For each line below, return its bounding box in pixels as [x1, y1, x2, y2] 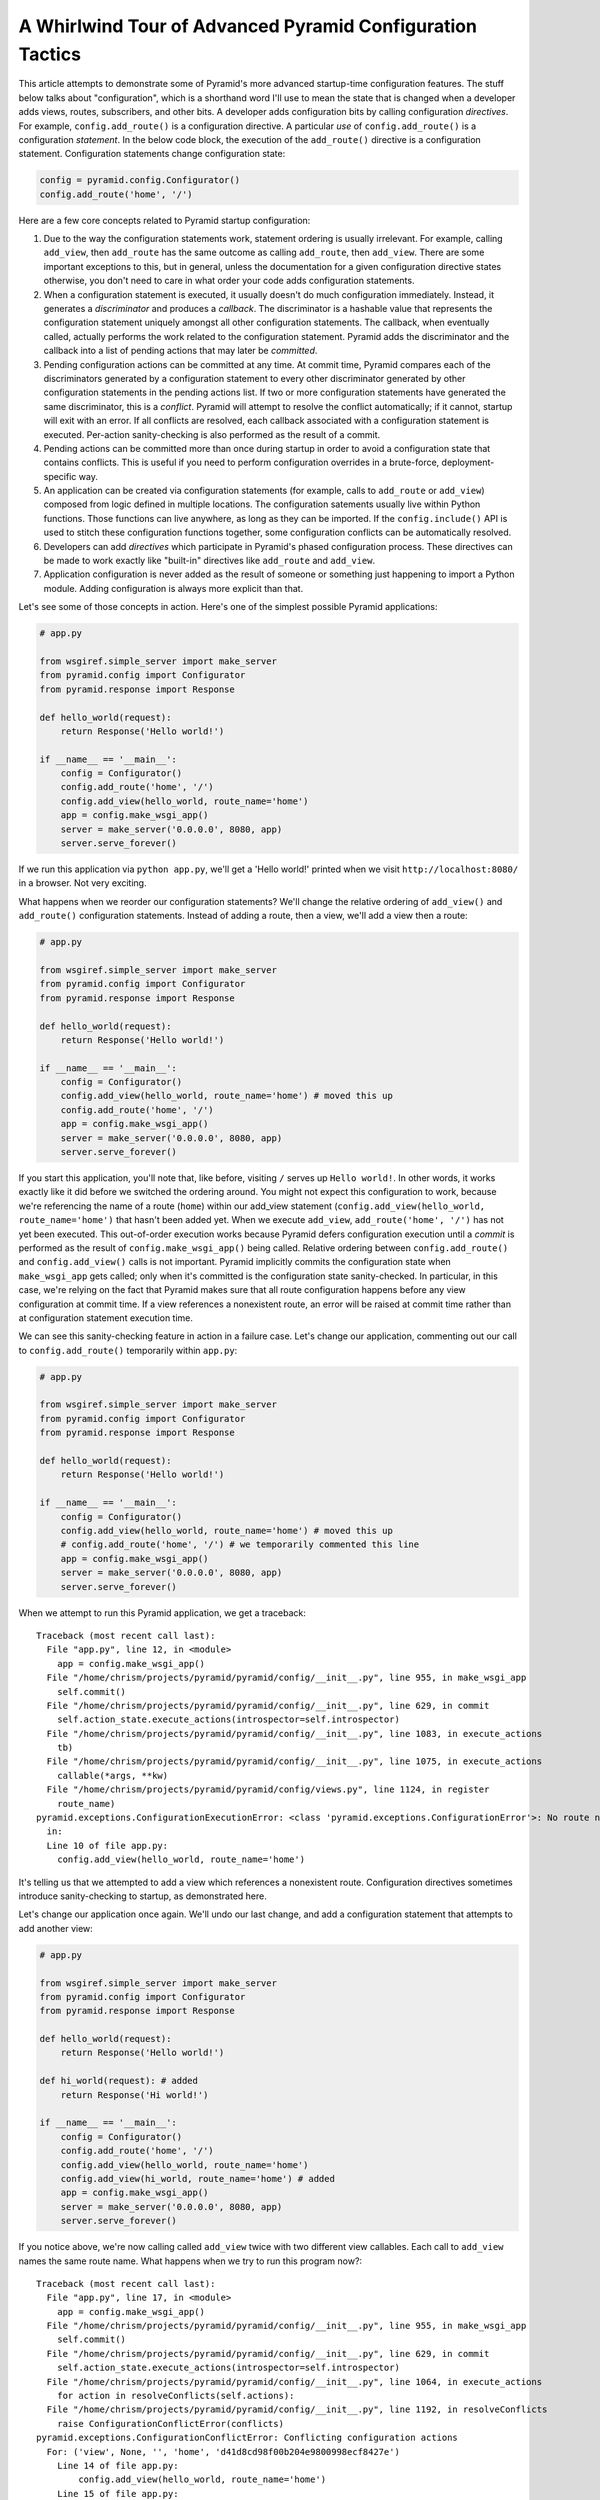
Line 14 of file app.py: [56, 2460, 179, 2471]
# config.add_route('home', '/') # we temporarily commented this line [60, 1539, 420, 1550]
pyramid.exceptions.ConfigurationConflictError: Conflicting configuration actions [36, 2432, 459, 2444]
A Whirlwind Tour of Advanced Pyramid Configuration [18, 15, 477, 37]
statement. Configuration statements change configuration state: [18, 148, 286, 160]
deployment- [441, 456, 495, 469]
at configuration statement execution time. [18, 1311, 194, 1324]
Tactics [18, 43, 82, 65]
